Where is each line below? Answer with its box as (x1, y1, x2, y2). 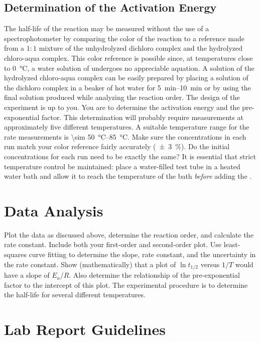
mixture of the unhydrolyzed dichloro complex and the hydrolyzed (39, 43, 243, 53)
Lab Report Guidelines (4, 319, 166, 339)
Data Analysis (4, 200, 103, 220)
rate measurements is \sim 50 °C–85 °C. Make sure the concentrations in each (4, 131, 246, 142)
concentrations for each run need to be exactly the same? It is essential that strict (4, 151, 256, 161)
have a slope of (4, 270, 50, 280)
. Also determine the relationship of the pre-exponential (69, 270, 240, 280)
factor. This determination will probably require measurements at (42, 111, 243, 122)
